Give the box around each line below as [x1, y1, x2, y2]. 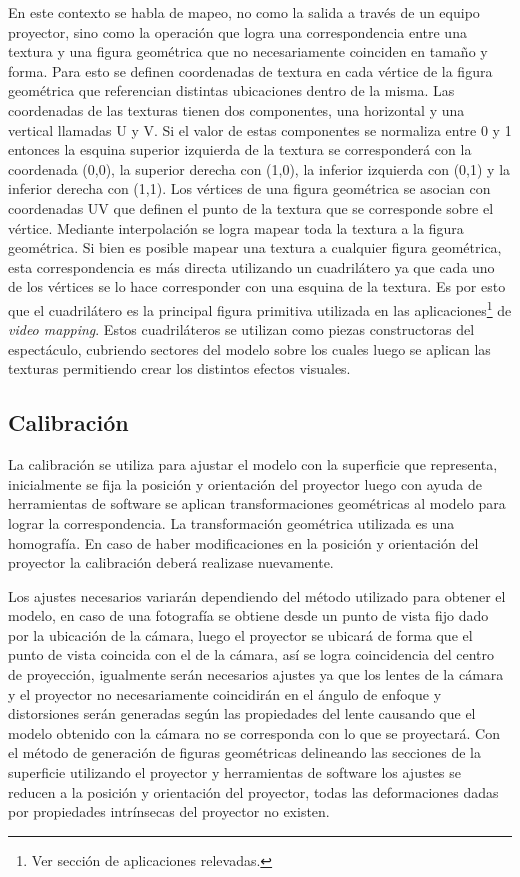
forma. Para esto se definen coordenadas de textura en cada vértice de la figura [8, 60, 493, 81]
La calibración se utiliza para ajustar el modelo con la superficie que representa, [8, 454, 498, 475]
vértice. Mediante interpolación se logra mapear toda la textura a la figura [8, 217, 464, 238]
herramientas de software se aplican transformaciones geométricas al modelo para [8, 493, 506, 514]
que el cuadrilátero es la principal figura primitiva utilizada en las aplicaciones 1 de [8, 296, 512, 320]
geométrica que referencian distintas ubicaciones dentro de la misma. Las [8, 80, 455, 101]
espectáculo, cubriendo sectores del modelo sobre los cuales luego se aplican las [8, 338, 491, 359]
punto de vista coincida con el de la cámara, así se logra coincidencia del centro [8, 644, 495, 665]
